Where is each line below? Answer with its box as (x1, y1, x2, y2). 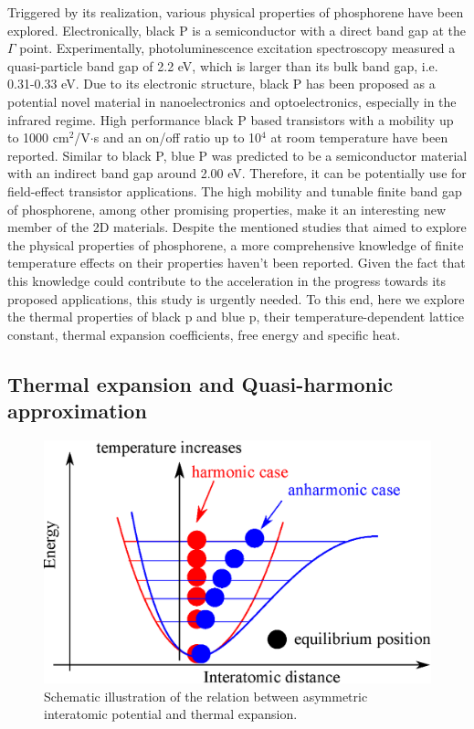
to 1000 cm (7, 128, 69, 147)
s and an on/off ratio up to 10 (93, 128, 262, 147)
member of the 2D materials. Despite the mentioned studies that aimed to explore (7, 217, 467, 237)
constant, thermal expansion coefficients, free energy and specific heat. (7, 324, 401, 343)
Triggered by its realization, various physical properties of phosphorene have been (7, 3, 464, 21)
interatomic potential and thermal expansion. (44, 704, 298, 724)
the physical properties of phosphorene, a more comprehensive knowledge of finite (7, 235, 464, 254)
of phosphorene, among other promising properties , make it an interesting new (7, 199, 447, 218)
